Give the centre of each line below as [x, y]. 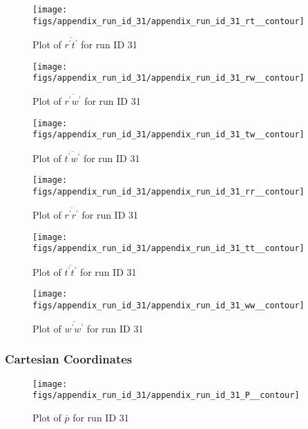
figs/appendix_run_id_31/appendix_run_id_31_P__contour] [166, 396]
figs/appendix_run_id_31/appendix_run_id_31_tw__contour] [169, 135]
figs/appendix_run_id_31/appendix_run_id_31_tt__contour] [169, 249]
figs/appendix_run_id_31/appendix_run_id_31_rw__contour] [169, 78]
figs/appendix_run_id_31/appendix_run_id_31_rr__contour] [169, 192]
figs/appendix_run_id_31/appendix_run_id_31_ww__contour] [169, 305]
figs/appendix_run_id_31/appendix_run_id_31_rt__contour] [169, 21]
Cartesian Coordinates [69, 359]
